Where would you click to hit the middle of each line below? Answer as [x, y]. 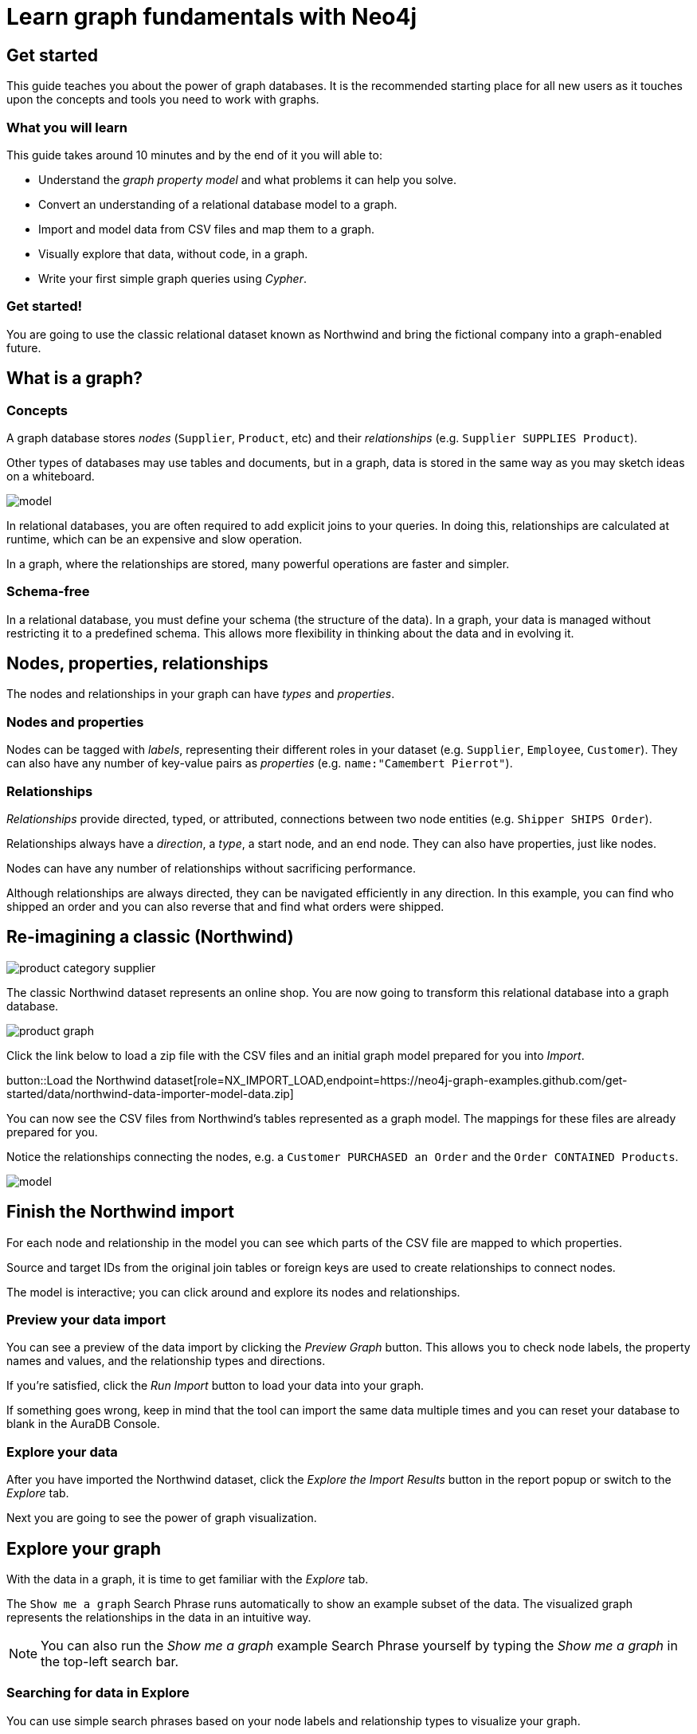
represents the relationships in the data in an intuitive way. [159, 1618]
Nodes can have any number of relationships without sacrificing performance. [211, 868]
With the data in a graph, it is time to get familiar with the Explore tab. [188, 1579]
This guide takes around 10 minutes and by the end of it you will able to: [194, 155]
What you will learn [67, 127]
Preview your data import [86, 1320]
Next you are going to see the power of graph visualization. [162, 1518]
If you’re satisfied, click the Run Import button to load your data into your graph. [215, 1386]
